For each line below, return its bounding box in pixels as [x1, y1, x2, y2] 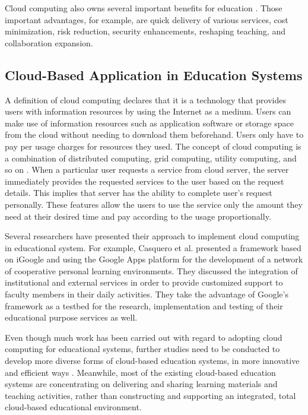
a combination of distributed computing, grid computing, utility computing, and [5, 151, 297, 164]
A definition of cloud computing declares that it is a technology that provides [5, 93, 286, 106]
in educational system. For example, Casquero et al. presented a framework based [5, 241, 301, 254]
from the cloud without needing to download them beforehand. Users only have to [5, 128, 304, 141]
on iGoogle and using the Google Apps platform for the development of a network [5, 253, 303, 265]
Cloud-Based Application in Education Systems [5, 65, 303, 84]
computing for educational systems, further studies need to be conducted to [5, 343, 280, 355]
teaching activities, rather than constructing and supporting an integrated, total [5, 389, 296, 401]
